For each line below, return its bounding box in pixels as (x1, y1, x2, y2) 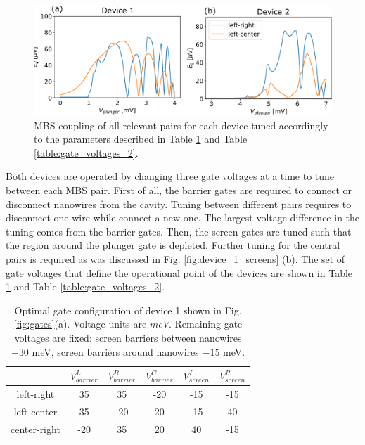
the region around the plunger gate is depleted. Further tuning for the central (6, 238, 340, 252)
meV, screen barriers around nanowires (32, 344, 199, 359)
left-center (13, 404, 58, 418)
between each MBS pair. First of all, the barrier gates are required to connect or (6, 183, 352, 198)
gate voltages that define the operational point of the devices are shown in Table (6, 265, 353, 280)
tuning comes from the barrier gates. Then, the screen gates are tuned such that (6, 224, 352, 238)
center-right (11, 421, 60, 436)
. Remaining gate (168, 316, 243, 331)
